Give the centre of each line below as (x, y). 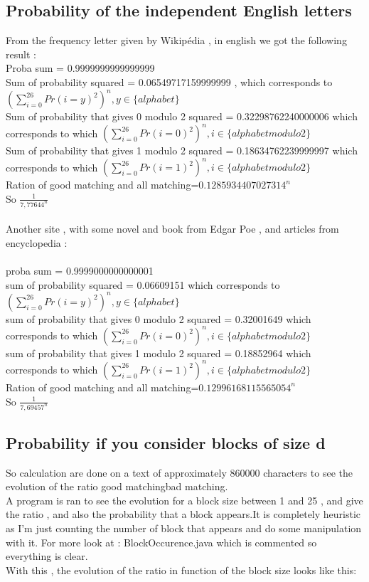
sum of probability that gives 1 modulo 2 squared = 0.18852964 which (159, 353)
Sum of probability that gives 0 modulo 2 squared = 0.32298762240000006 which (182, 116)
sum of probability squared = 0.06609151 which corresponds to (143, 284)
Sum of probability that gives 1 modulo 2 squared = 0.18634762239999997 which (182, 150)
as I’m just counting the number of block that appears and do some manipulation (184, 528)
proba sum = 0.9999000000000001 (80, 271)
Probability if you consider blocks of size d (166, 442)
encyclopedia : (37, 242)
